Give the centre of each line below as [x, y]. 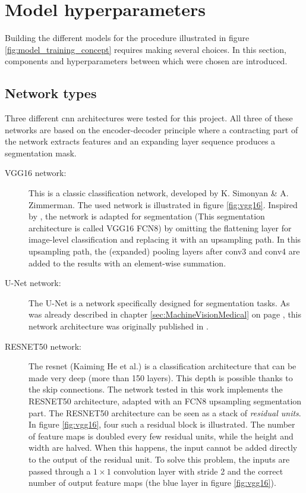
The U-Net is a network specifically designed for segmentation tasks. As [159, 302]
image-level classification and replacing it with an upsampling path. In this [165, 239]
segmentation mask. [41, 153]
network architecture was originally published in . [119, 326]
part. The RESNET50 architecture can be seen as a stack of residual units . [165, 412]
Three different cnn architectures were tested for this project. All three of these [149, 118]
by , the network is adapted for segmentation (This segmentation [147, 216]
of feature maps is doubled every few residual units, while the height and [161, 436]
